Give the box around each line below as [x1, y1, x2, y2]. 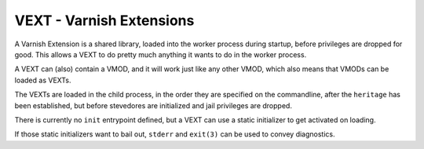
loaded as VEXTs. [14, 75, 71, 85]
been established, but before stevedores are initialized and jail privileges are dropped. [14, 100, 292, 110]
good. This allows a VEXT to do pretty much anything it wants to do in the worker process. [14, 49, 307, 59]
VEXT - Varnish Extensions [14, 12, 195, 29]
